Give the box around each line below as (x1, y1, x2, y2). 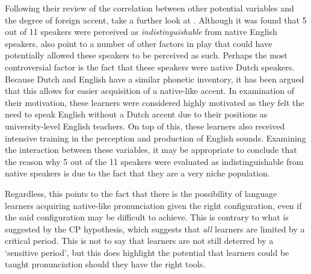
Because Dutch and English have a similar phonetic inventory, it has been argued (5, 72, 304, 85)
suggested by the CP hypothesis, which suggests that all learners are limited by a (5, 222, 305, 235)
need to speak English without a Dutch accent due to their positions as (5, 108, 268, 120)
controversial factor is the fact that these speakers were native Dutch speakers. (5, 60, 295, 73)
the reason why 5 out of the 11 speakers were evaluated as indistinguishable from (5, 155, 304, 167)
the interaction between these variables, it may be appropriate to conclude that (5, 143, 297, 156)
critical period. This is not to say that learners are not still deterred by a (5, 234, 274, 247)
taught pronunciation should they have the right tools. (5, 258, 206, 270)
